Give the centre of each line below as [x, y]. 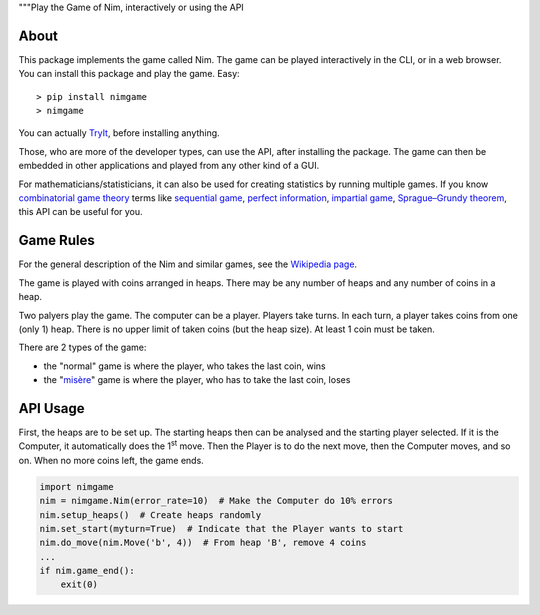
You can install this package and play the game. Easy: [129, 74]
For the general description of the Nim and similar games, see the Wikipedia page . [188, 264]
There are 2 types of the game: [82, 347]
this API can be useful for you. [81, 212]
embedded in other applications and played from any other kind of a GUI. [169, 166]
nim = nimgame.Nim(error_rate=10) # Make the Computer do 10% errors [216, 501]
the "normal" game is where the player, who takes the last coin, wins [184, 366]
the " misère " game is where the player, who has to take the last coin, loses [197, 380]
